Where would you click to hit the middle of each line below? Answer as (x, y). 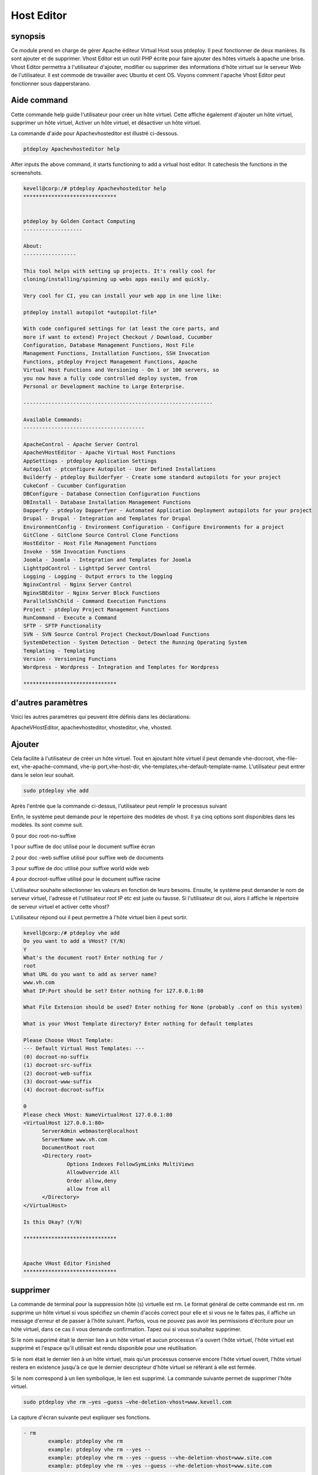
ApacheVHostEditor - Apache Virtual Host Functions (100, 453)
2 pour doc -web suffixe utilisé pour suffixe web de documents (87, 857)
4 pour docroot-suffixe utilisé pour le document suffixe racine (86, 879)
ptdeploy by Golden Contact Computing (79, 222)
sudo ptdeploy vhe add (56, 790)
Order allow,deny (92, 1181)
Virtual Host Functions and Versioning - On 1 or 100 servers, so (121, 370)
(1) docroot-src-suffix (58, 1065)
